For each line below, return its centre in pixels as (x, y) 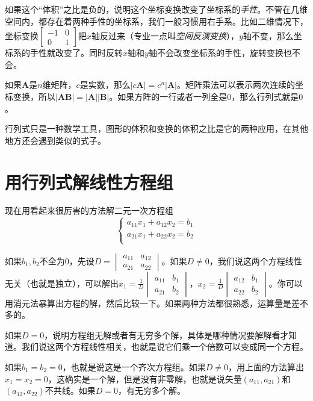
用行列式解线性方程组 (89, 182)
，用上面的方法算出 (266, 366)
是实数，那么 (105, 85)
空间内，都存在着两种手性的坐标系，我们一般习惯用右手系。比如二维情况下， (156, 21)
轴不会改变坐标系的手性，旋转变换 (216, 53)
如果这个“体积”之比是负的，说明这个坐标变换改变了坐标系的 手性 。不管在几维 (156, 9)
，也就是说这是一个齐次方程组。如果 (134, 366)
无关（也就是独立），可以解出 (62, 283)
